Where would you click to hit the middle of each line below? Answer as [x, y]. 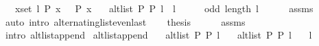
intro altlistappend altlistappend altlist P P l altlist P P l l [158, 35]
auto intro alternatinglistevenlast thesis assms [125, 21]
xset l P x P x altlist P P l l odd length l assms [164, 8]
